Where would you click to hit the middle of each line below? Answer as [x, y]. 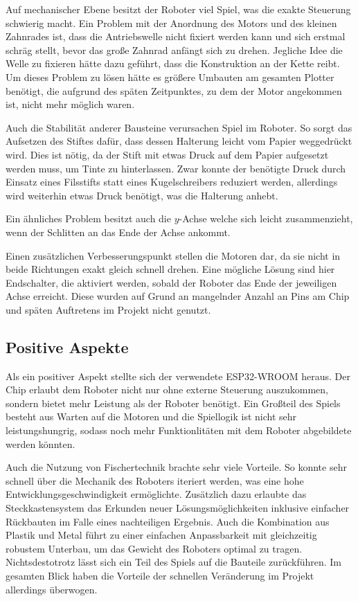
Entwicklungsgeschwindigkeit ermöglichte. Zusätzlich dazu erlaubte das [156, 494]
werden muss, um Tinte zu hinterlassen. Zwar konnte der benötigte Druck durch [176, 168]
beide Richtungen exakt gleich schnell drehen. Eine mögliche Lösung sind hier [170, 269]
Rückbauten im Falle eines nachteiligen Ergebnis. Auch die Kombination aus [168, 521]
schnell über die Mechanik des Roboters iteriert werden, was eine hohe [155, 480]
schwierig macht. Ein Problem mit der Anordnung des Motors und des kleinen [171, 23]
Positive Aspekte [67, 347]
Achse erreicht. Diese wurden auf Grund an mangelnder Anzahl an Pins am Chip [178, 296]
